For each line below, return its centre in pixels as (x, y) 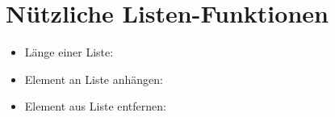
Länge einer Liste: (69, 52)
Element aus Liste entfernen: (95, 106)
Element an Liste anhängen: (94, 79)
